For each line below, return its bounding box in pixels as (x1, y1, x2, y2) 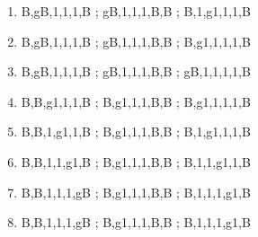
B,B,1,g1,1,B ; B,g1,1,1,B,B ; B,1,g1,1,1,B (21, 122, 251, 141)
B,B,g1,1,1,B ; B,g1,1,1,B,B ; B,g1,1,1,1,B (21, 92, 251, 110)
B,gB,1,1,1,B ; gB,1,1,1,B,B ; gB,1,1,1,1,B (21, 62, 251, 81)
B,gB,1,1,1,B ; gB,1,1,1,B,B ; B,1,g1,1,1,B (21, 2, 251, 20)
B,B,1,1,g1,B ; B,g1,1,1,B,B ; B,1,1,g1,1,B (21, 152, 251, 171)
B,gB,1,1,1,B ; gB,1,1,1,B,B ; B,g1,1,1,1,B (21, 31, 251, 50)
